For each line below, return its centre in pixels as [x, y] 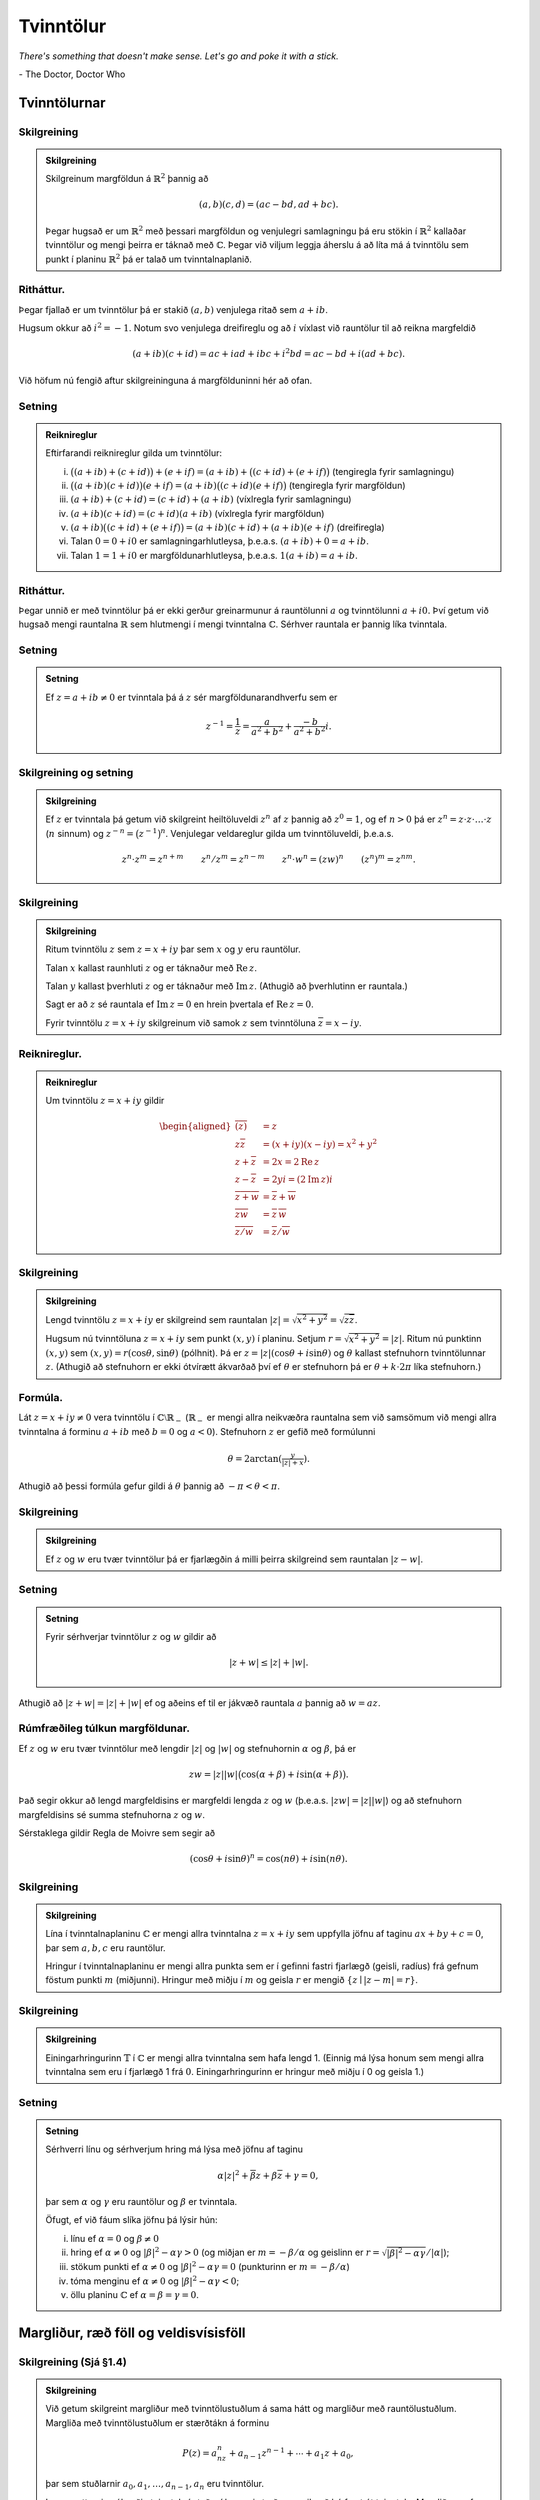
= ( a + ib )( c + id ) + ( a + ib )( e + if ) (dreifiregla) [285, 527]
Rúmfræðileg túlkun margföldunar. [104, 1728]
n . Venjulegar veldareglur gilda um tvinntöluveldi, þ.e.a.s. [277, 832]
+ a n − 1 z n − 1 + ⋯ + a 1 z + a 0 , [291, 2453]
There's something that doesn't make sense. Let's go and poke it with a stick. [178, 56]
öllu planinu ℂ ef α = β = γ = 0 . [135, 2295]
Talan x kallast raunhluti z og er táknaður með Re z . [151, 967]
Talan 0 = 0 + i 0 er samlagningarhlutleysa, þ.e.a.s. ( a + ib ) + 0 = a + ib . [220, 541]
